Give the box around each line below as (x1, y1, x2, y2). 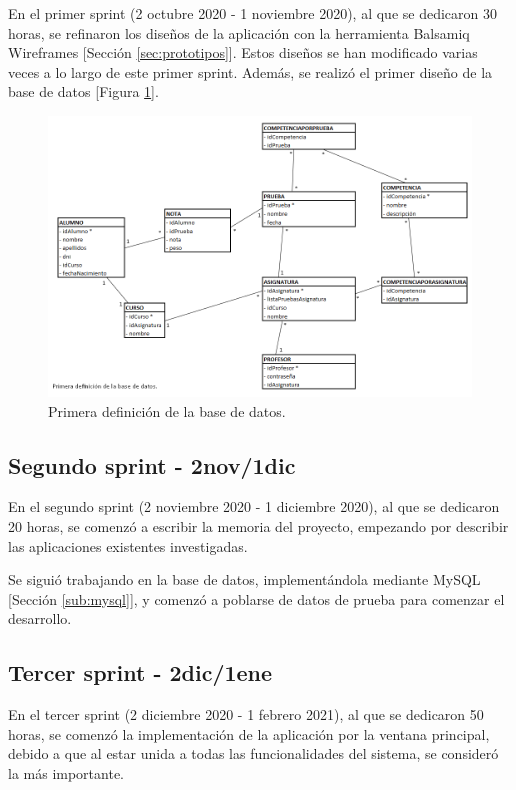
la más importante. (8, 762, 125, 783)
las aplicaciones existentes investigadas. (8, 535, 248, 556)
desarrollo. (8, 608, 72, 629)
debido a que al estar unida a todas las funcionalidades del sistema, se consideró (8, 743, 499, 764)
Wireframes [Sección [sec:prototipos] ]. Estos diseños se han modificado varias (8, 42, 478, 63)
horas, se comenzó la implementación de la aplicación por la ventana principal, (8, 723, 490, 744)
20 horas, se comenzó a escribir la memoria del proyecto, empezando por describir (8, 515, 509, 536)
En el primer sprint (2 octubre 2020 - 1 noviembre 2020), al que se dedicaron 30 (8, 3, 498, 23)
